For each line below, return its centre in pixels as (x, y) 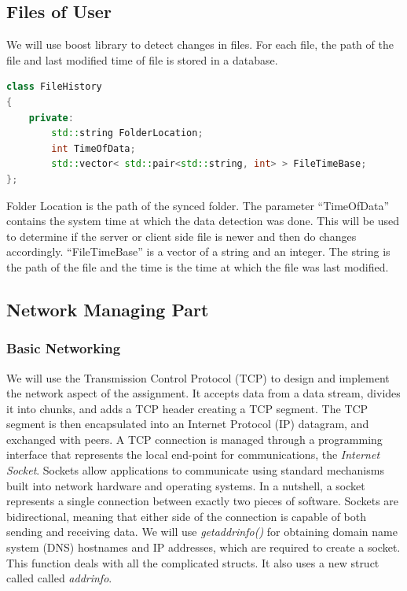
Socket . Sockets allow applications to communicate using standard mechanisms (195, 470)
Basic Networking (64, 348)
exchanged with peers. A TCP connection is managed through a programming (194, 439)
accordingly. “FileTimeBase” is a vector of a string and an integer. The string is (198, 251)
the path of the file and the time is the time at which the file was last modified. (198, 266)
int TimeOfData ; (93, 148)
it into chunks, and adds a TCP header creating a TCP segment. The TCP (187, 408)
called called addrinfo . (59, 578)
